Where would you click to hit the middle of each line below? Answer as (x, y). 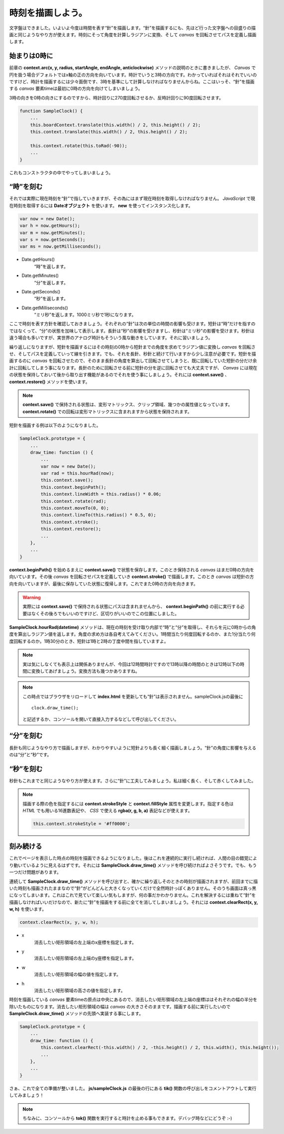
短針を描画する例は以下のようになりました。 (55, 426)
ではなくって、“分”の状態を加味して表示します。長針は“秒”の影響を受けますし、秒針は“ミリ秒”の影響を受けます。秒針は (132, 331)
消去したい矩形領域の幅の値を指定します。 (78, 974)
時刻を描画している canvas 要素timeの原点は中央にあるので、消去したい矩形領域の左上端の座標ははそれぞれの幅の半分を (133, 1000)
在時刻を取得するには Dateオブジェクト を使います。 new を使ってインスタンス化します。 (101, 205)
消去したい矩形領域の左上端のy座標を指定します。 (85, 958)
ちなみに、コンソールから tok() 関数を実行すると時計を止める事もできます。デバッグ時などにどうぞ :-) (127, 1118)
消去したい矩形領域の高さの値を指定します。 (80, 990)
